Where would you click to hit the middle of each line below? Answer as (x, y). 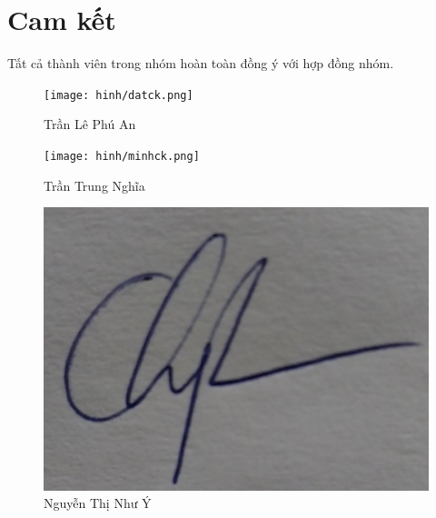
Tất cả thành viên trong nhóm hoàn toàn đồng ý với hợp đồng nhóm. (201, 63)
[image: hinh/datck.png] (119, 95)
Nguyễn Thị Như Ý (98, 503)
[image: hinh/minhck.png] (122, 156)
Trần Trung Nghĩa (94, 185)
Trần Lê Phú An (90, 124)
